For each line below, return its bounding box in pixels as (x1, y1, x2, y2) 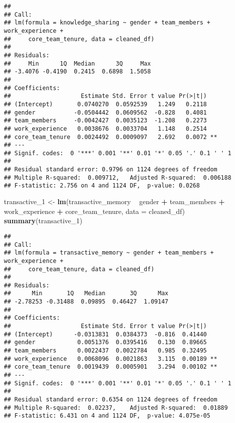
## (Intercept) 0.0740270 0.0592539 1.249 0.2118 (4, 100, 207, 108)
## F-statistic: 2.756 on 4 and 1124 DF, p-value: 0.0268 (4, 182, 200, 189)
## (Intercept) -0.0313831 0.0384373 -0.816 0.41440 (4, 330, 207, 338)
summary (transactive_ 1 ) (4, 215, 83, 226)
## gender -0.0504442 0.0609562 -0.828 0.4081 (4, 109, 207, 116)
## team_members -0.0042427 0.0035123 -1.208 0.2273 (4, 117, 207, 124)
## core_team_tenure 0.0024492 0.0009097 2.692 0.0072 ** (4, 133, 217, 141)
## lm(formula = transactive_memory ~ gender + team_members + (4, 249, 214, 257)
